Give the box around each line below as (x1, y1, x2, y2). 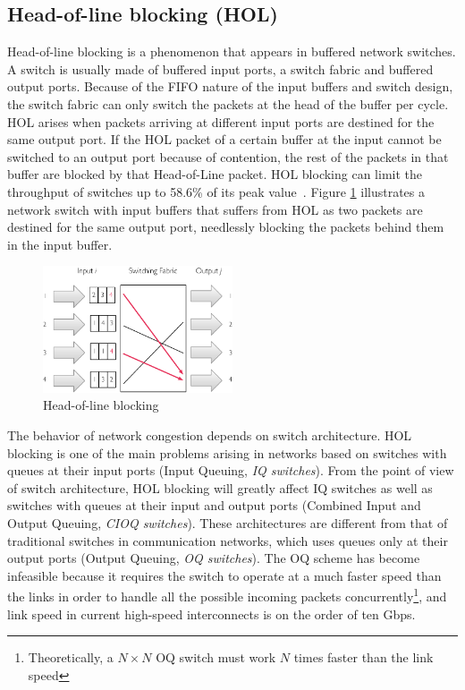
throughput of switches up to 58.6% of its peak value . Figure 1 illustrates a (7, 182, 426, 200)
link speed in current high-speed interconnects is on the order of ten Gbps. (7, 604, 416, 623)
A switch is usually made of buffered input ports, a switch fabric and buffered (7, 59, 434, 78)
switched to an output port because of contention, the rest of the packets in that (7, 147, 449, 166)
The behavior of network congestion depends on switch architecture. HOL (7, 426, 412, 445)
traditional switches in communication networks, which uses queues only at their (7, 531, 448, 549)
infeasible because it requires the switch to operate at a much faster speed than (7, 566, 442, 584)
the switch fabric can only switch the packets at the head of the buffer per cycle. (7, 94, 449, 113)
